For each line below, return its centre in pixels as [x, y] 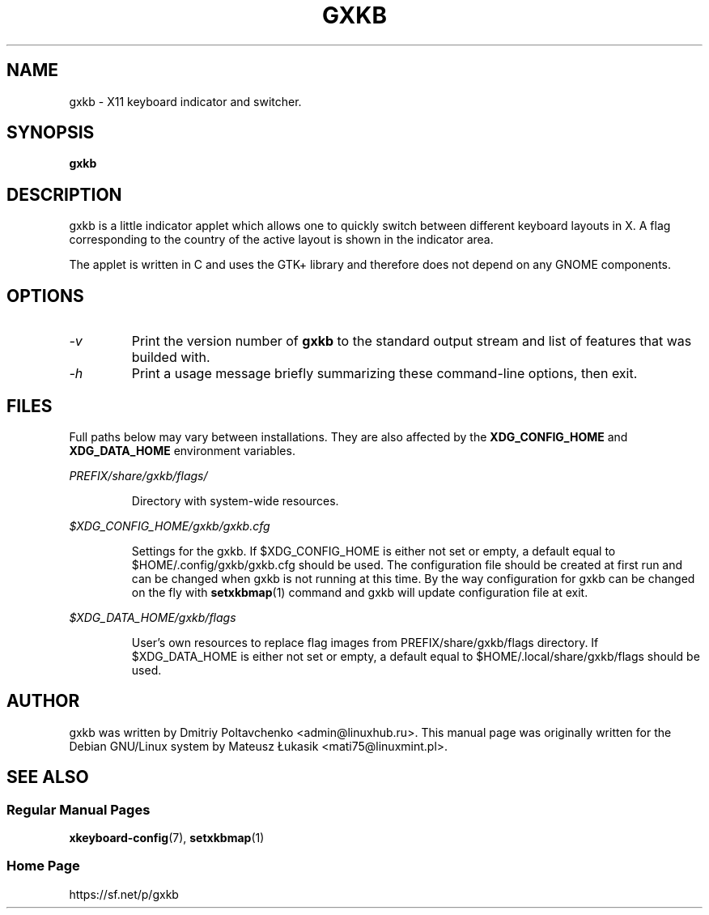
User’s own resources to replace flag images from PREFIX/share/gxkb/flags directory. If [365, 642]
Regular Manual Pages [79, 809]
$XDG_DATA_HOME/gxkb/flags [153, 617]
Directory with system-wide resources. [235, 500]
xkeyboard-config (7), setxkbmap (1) [167, 838]
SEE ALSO [48, 777]
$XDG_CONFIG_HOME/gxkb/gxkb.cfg [170, 526]
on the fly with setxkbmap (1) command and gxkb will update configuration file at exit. [360, 592]
